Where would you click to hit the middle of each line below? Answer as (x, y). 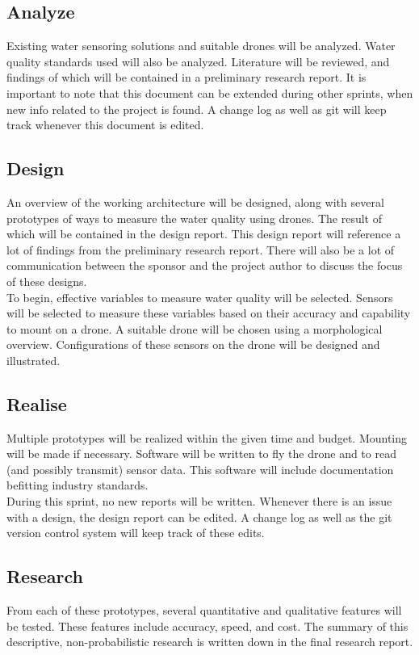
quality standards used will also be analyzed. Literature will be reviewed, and (198, 61)
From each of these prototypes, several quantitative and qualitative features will (204, 610)
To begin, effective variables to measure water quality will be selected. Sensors (200, 297)
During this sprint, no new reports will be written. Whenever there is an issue (199, 501)
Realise (37, 403)
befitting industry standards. (78, 485)
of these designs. (47, 281)
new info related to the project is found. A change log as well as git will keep (197, 109)
